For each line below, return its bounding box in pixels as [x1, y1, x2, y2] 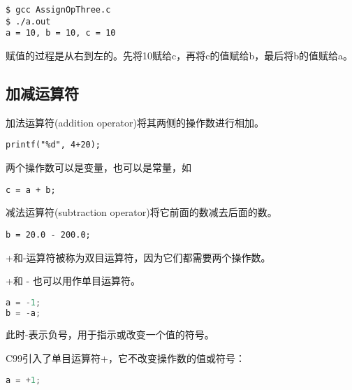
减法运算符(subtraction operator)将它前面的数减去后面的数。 [6, 205, 277, 219]
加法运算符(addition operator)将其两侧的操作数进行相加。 [6, 115, 264, 129]
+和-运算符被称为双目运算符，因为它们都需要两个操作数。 [6, 250, 271, 264]
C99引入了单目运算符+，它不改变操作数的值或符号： [6, 351, 245, 366]
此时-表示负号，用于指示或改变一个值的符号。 [6, 327, 214, 342]
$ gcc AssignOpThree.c [6, 5, 111, 15]
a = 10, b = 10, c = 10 [6, 28, 116, 38]
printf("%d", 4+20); [6, 140, 101, 150]
